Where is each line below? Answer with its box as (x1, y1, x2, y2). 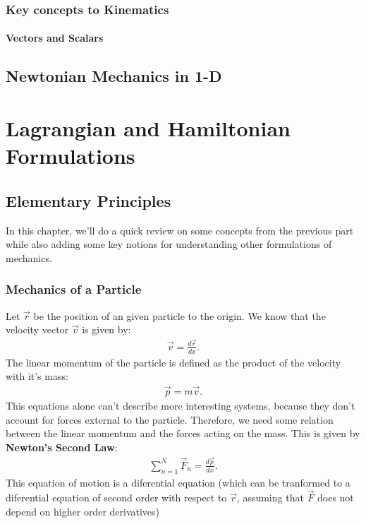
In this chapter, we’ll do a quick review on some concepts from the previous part (6, 222, 354, 237)
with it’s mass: (6, 369, 68, 383)
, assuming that (236, 490, 304, 505)
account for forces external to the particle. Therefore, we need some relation (6, 412, 334, 427)
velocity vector (6, 322, 69, 337)
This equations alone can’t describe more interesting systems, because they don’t (6, 398, 355, 413)
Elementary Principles (6, 189, 171, 211)
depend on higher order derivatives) (6, 504, 160, 518)
